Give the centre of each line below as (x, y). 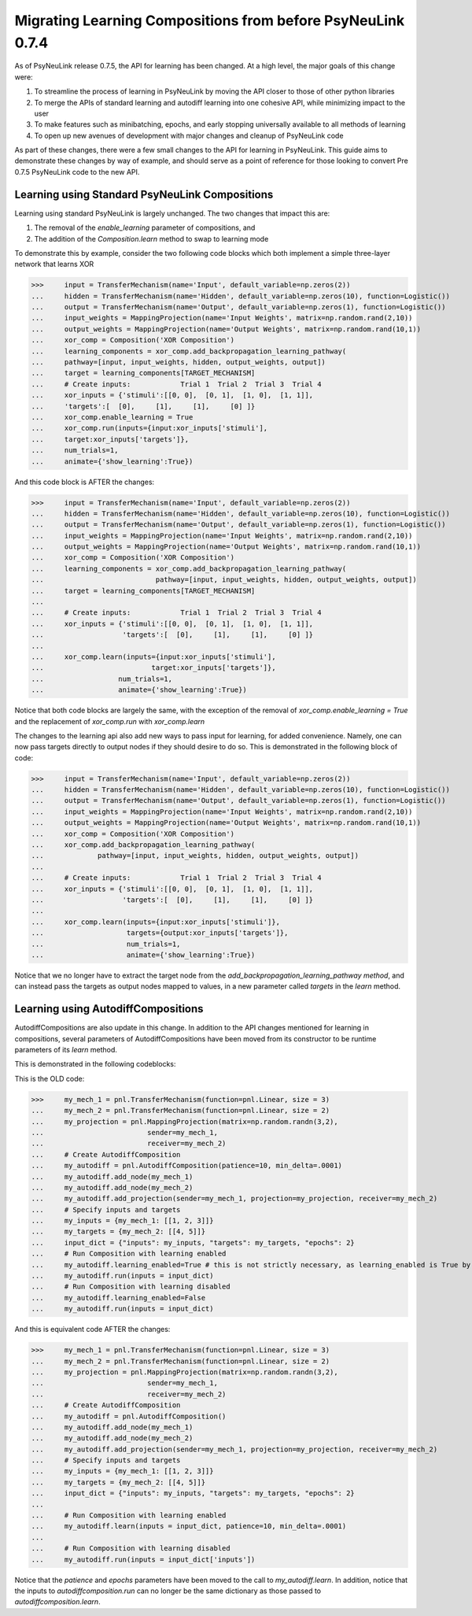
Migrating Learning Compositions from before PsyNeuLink (210, 20)
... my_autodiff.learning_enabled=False (118, 1298)
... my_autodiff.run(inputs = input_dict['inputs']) (143, 1559)
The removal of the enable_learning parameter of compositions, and (145, 227)
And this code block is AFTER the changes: (85, 482)
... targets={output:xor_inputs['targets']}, (160, 933)
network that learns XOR (54, 264)
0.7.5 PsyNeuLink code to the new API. (77, 172)
